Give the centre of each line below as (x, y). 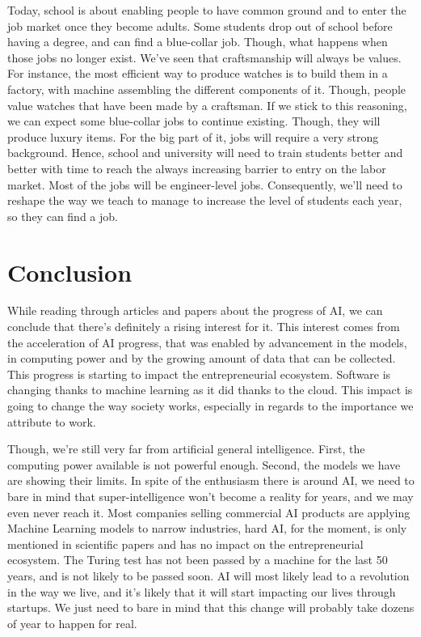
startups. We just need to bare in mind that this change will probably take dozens (211, 607)
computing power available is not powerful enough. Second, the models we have (204, 464)
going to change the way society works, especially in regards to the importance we (210, 406)
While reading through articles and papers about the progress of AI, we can (195, 310)
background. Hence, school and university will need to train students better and (205, 153)
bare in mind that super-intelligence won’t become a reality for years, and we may (210, 496)
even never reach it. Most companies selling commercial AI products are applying (209, 512)
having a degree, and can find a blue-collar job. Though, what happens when (198, 42)
